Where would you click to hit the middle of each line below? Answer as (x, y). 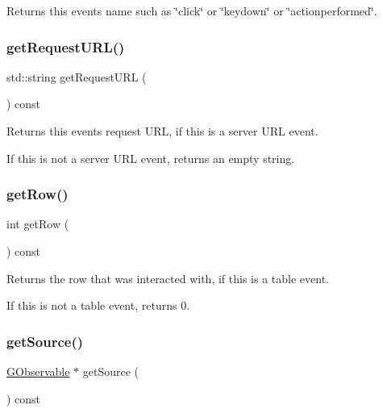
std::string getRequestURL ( (77, 76)
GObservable (38, 371)
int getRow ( (38, 224)
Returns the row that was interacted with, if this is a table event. (168, 278)
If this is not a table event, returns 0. (98, 305)
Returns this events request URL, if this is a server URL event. (162, 131)
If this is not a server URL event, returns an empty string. (151, 158)
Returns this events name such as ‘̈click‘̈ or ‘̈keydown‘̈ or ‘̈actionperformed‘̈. (192, 10)
